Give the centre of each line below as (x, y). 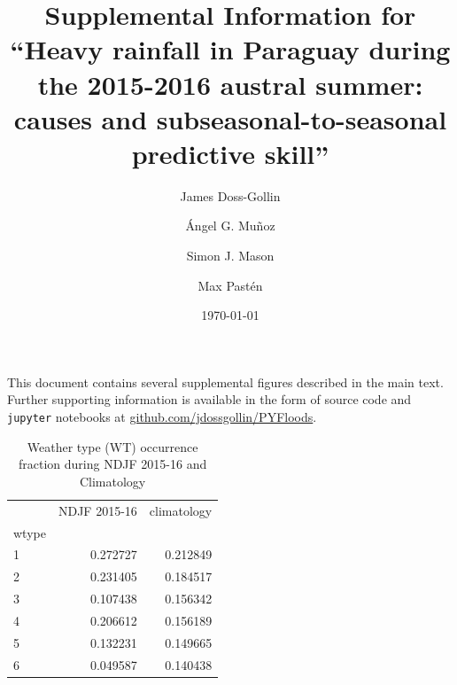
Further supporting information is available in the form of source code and (209, 399)
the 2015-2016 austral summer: (230, 84)
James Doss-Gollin (230, 195)
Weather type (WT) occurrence (112, 446)
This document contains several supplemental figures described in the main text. (225, 381)
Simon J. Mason (230, 256)
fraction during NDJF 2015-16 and (112, 464)
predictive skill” (230, 153)
